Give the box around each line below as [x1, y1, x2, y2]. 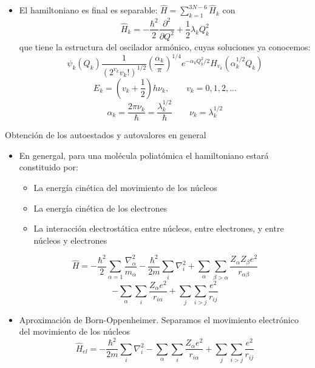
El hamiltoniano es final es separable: [19, 4, 158, 16]
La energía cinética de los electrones [33, 201, 168, 214]
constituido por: [19, 161, 78, 173]
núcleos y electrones [33, 233, 107, 246]
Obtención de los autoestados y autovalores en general [5, 129, 206, 141]
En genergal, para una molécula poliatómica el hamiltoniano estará [19, 149, 269, 161]
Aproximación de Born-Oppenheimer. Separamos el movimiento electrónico [19, 313, 299, 326]
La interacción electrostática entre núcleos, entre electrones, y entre [33, 222, 284, 235]
